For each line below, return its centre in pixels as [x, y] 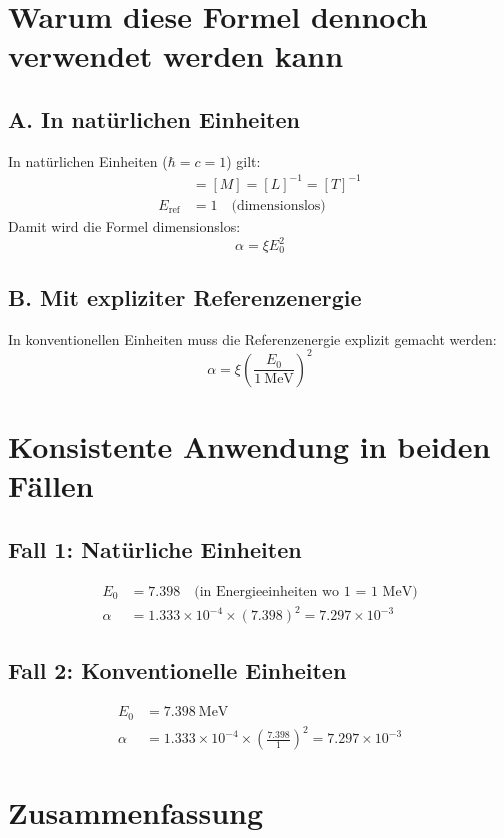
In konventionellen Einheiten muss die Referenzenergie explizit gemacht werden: [252, 338]
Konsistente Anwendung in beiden [249, 445]
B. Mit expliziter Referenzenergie [185, 296]
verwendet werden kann [176, 55]
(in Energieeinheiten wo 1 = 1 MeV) [306, 591]
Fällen [51, 485]
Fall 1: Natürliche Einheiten [155, 548]
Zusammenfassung [136, 811]
